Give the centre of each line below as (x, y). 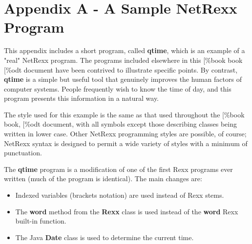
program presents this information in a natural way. (82, 98)
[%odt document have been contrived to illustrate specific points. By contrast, (121, 69)
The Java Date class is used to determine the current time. (105, 237)
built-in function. (41, 221)
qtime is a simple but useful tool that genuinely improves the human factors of (123, 79)
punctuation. (23, 153)
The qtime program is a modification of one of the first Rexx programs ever (118, 169)
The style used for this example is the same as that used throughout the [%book (124, 114)
